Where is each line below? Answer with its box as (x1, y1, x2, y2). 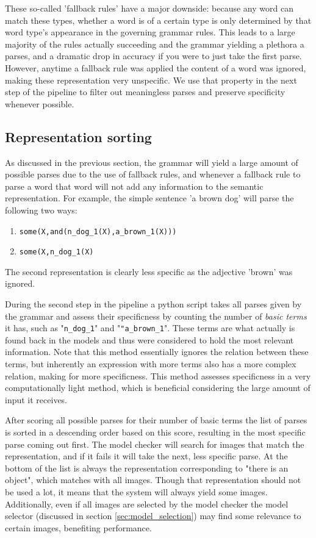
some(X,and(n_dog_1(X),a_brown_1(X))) (19, 227, 177, 236)
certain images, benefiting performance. (5, 521, 152, 534)
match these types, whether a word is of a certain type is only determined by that (5, 13, 312, 26)
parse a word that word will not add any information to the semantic (5, 179, 264, 192)
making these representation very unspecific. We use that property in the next (5, 73, 297, 86)
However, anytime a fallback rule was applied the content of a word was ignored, (5, 61, 306, 74)
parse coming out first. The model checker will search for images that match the (5, 437, 304, 450)
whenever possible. (5, 97, 74, 110)
